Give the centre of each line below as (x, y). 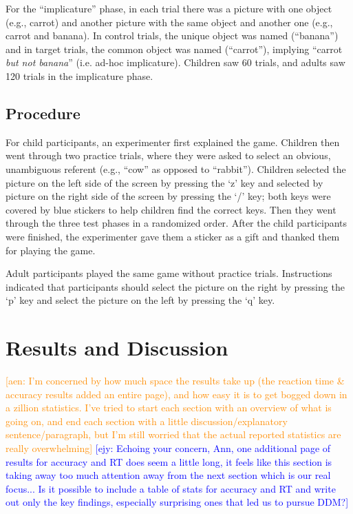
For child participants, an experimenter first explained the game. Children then (173, 142)
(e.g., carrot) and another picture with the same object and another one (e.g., (169, 22)
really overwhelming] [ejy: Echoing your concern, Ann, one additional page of (168, 448)
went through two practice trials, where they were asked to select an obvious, (168, 155)
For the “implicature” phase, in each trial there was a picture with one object (169, 8)
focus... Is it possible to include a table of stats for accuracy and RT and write (171, 488)
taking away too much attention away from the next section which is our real (168, 475)
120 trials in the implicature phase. (79, 75)
